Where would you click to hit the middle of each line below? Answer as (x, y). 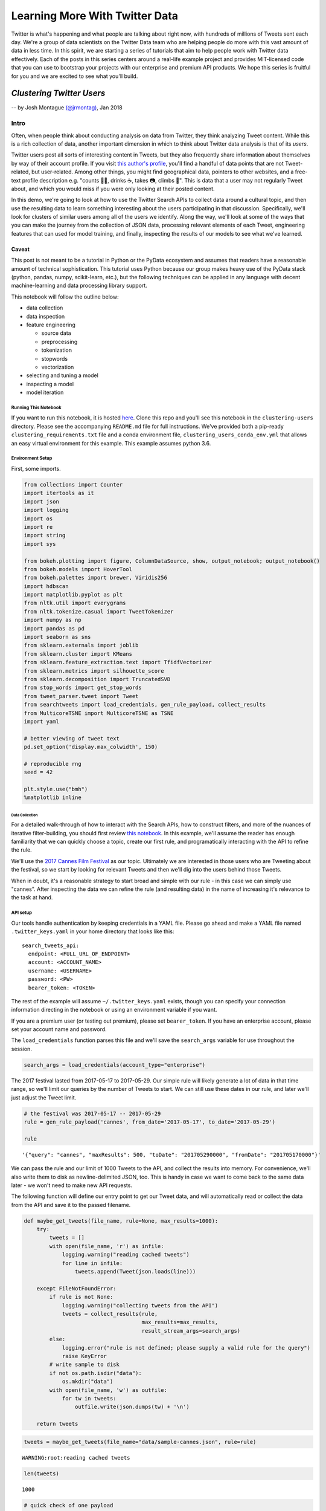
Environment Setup (32, 458)
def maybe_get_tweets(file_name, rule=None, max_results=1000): (121, 1221)
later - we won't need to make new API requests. (72, 1185)
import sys (40, 544)
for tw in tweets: (89, 1398)
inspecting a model (50, 384)
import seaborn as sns (57, 637)
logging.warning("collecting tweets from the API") (140, 1305)
